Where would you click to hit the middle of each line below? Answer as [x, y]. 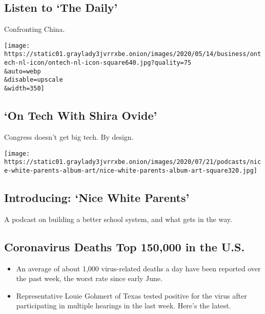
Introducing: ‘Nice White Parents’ [97, 197]
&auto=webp [23, 71]
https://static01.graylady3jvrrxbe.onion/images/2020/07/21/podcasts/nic [133, 162]
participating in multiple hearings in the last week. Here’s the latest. [124, 306]
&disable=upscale [34, 80]
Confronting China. [35, 29]
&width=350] [24, 89]
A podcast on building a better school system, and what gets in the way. [118, 219]
